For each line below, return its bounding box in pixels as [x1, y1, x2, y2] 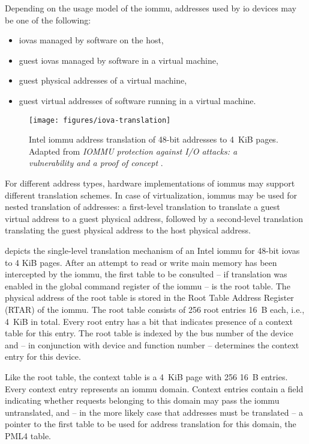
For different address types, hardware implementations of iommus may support [5, 177, 295, 189]
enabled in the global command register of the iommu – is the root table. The [5, 279, 290, 292]
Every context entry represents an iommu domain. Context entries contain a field [5, 382, 304, 395]
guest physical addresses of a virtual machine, [19, 74, 187, 87]
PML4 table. [5, 429, 52, 442]
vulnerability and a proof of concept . [29, 156, 163, 169]
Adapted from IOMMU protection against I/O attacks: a [29, 144, 238, 157]
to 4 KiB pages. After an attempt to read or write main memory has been [5, 256, 277, 268]
